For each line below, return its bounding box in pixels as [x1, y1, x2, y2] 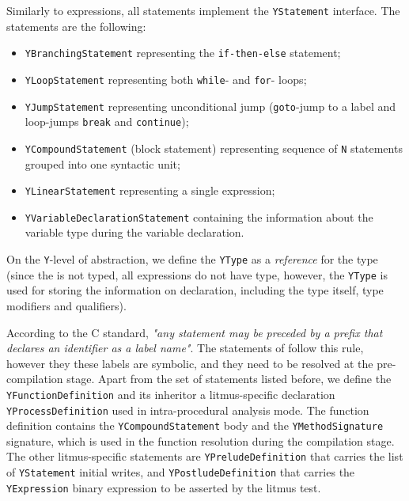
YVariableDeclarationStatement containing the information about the [25, 208, 373, 225]
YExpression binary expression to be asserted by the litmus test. [6, 479, 321, 495]
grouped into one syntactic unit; [25, 155, 180, 172]
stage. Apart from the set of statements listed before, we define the [66, 370, 392, 387]
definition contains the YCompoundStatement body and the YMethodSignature [6, 417, 384, 434]
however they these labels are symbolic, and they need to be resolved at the [6, 355, 373, 371]
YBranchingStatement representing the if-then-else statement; [25, 44, 341, 61]
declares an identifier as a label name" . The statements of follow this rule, [6, 340, 364, 356]
